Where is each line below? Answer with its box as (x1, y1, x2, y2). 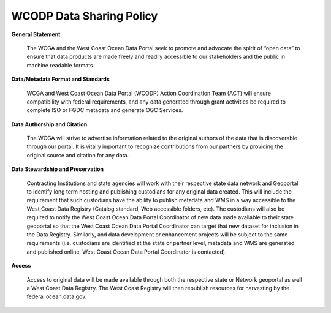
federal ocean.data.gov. (26, 293, 87, 300)
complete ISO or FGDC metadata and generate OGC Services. (26, 107, 183, 114)
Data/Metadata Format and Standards (11, 75, 110, 83)
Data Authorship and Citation (11, 120, 88, 128)
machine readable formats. (26, 61, 95, 69)
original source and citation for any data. (26, 151, 129, 159)
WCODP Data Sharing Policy (11, 9, 158, 23)
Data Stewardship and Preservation (11, 165, 104, 173)
